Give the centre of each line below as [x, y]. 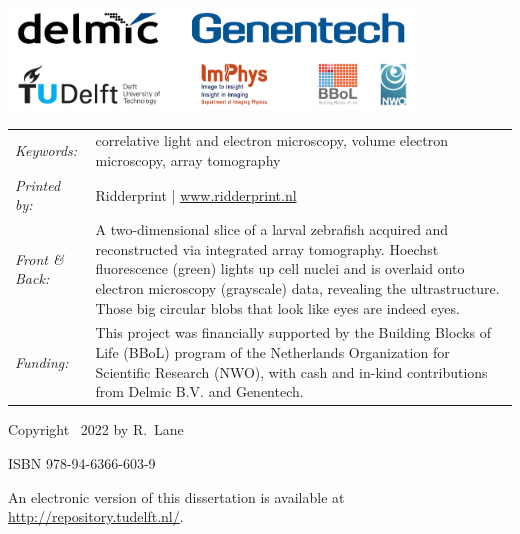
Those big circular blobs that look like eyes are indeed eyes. [277, 307]
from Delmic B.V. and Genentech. [199, 391]
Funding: [42, 361]
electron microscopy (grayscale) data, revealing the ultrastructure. [297, 288]
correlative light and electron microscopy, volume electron [272, 140]
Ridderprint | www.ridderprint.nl [196, 194]
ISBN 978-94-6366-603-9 [82, 462]
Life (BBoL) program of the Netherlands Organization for [272, 352]
